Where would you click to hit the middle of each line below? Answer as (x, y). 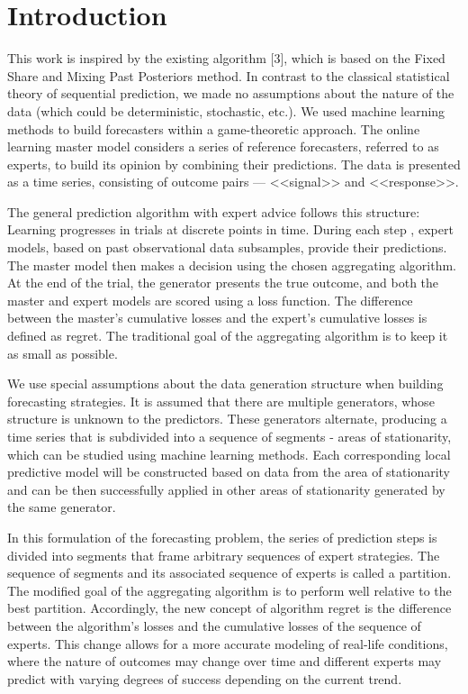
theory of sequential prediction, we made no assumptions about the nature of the (231, 93)
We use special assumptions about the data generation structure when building (225, 384)
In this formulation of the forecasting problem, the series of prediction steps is (222, 537)
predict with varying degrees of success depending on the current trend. (205, 678)
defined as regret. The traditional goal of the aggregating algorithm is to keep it (228, 336)
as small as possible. (63, 353)
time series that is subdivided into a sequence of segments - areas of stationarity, (229, 436)
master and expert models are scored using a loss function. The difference (210, 300)
